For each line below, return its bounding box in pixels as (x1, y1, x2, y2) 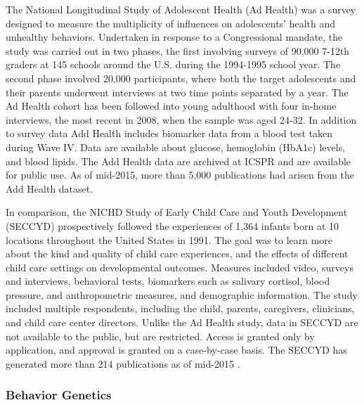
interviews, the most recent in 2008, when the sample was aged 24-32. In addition (6, 112, 357, 127)
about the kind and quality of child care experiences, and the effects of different (6, 246, 349, 261)
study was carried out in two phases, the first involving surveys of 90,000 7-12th (6, 43, 350, 58)
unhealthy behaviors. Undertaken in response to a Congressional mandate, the (6, 30, 343, 44)
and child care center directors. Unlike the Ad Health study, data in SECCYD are (6, 315, 358, 330)
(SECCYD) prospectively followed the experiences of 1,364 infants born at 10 (6, 218, 339, 233)
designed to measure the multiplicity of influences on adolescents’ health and (6, 15, 336, 30)
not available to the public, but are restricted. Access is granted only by (6, 328, 315, 343)
